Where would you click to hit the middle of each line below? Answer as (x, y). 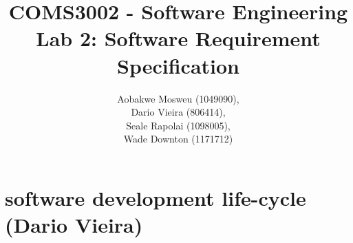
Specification (178, 65)
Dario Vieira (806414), (178, 112)
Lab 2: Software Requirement (178, 38)
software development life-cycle (156, 197)
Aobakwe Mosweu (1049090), (178, 98)
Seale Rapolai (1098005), (178, 125)
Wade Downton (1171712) (178, 139)
